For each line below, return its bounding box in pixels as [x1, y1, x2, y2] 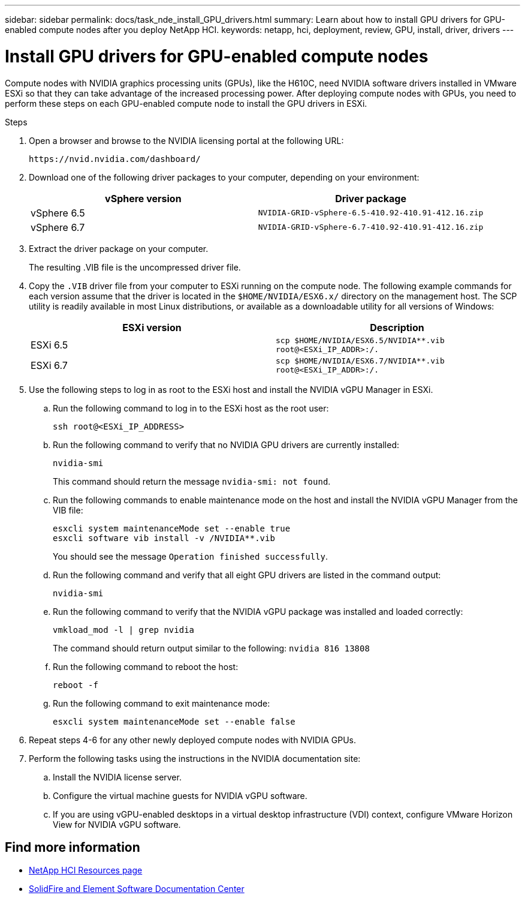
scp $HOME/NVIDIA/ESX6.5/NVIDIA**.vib [276, 335, 445, 345]
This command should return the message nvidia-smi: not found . [53, 476, 331, 486]
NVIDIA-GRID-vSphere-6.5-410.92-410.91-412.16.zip [258, 208, 484, 217]
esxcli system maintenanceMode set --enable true [53, 523, 291, 533]
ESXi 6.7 [31, 359, 68, 371]
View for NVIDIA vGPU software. [53, 819, 181, 830]
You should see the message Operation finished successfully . [53, 551, 328, 561]
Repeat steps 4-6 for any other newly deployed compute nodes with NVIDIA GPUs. [29, 734, 357, 745]
